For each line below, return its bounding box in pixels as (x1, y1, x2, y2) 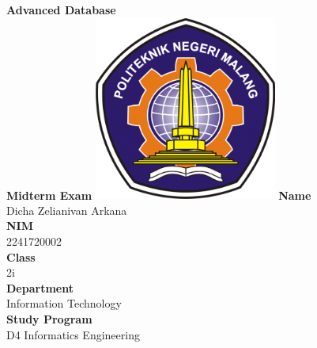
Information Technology (6, 295, 122, 312)
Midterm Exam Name (6, 186, 311, 203)
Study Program (6, 310, 92, 327)
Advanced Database (6, 2, 116, 17)
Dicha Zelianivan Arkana (6, 201, 127, 218)
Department (6, 279, 74, 296)
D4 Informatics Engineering (6, 326, 140, 342)
